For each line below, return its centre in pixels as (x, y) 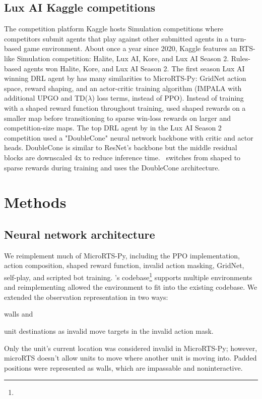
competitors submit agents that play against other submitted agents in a (116, 38)
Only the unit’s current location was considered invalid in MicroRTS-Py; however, (131, 348)
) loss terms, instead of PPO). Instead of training (168, 98)
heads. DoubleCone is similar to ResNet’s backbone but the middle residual (121, 147)
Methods (35, 202)
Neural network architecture (80, 234)
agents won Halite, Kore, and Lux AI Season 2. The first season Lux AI (134, 68)
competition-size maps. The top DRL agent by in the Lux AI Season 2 (113, 128)
